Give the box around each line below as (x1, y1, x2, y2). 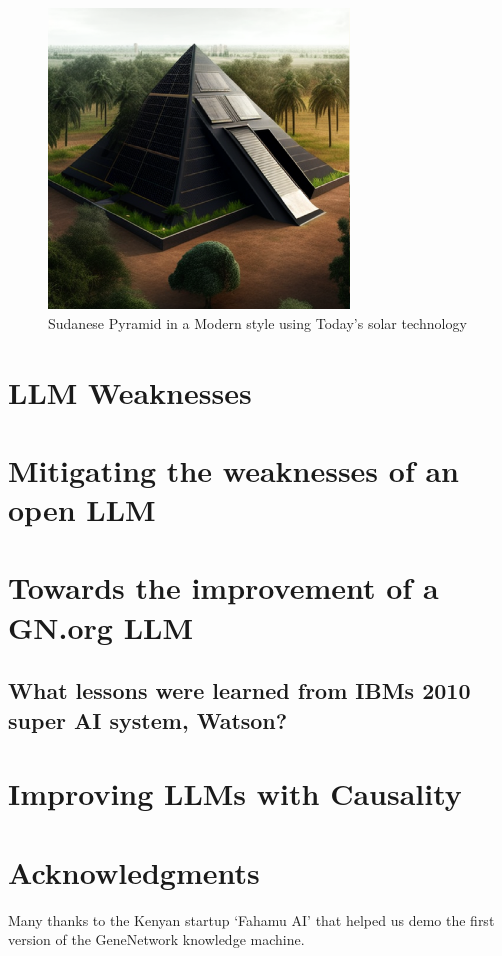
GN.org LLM (8, 606, 193, 647)
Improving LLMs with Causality (8, 773, 462, 814)
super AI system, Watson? (8, 704, 288, 735)
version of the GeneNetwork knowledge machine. (8, 929, 305, 950)
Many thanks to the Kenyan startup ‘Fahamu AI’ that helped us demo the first (8, 909, 495, 930)
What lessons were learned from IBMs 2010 (8, 675, 471, 706)
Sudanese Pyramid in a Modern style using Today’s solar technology (48, 312, 467, 333)
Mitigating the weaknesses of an (8, 449, 459, 490)
